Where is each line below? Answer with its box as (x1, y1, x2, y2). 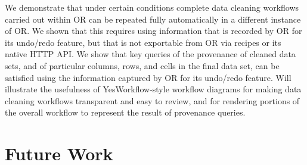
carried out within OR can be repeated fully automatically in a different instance (5, 13, 301, 25)
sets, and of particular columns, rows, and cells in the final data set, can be (5, 59, 280, 71)
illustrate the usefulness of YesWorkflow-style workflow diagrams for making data (5, 83, 302, 95)
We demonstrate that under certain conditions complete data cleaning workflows (5, 1, 299, 13)
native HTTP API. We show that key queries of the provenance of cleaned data (5, 48, 296, 60)
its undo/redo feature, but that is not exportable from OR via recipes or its (5, 36, 281, 48)
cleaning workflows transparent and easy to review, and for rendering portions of (5, 94, 300, 107)
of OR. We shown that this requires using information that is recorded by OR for (5, 24, 302, 37)
